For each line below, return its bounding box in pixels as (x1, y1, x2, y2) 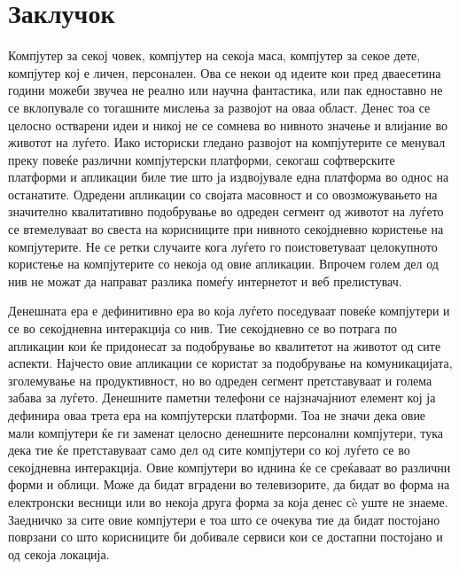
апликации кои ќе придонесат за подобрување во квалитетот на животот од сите (8, 336, 441, 355)
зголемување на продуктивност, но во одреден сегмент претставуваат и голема (8, 370, 432, 389)
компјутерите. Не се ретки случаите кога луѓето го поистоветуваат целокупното (8, 237, 438, 255)
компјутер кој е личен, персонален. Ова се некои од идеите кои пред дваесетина (8, 63, 441, 82)
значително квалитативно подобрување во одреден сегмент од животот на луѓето (8, 202, 444, 221)
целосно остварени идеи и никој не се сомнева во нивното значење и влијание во (8, 115, 447, 134)
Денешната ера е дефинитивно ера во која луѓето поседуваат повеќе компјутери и (8, 301, 450, 320)
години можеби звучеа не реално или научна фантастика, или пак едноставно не (8, 81, 443, 99)
